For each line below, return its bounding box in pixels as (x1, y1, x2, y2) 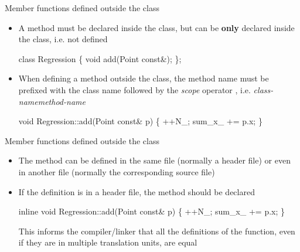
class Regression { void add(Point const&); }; (18, 52, 182, 64)
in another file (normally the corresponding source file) (18, 165, 215, 178)
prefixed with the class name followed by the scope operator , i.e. (18, 83, 251, 96)
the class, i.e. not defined (18, 33, 108, 45)
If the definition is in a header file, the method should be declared (18, 185, 255, 197)
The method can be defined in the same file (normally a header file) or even (18, 154, 291, 166)
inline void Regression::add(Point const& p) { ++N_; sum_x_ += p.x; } (18, 205, 285, 217)
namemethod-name (18, 95, 86, 107)
